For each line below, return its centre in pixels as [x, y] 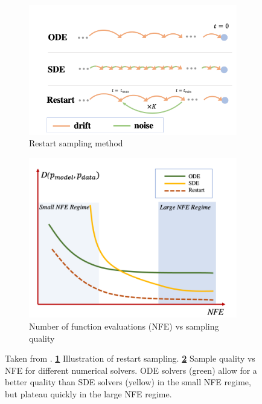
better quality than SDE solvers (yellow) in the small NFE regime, [128, 382]
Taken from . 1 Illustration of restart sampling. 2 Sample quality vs [130, 358]
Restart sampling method [76, 143]
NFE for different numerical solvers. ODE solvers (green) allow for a [131, 370]
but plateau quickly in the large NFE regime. [88, 394]
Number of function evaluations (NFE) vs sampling [124, 326]
